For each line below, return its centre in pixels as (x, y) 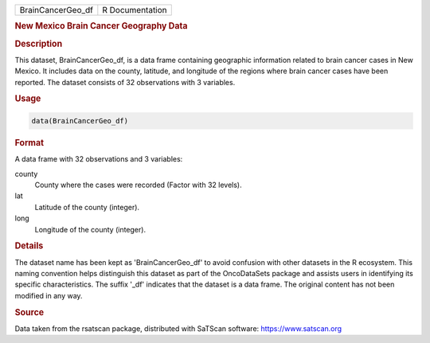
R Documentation (135, 10)
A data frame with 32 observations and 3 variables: (99, 159)
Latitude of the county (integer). (87, 207)
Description (39, 44)
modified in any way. (49, 295)
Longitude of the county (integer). (90, 229)
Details (29, 246)
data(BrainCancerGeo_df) (80, 121)
